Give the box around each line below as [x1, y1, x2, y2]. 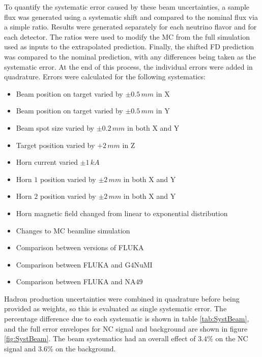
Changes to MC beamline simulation [16, 225, 130, 235]
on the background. [55, 343, 116, 353]
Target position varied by [16, 139, 95, 150]
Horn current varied [16, 157, 78, 167]
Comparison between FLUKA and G [16, 259, 131, 270]
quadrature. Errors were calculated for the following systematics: [4, 71, 206, 82]
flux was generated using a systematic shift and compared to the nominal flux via [4, 11, 258, 22]
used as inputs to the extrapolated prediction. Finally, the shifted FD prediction [4, 41, 254, 52]
